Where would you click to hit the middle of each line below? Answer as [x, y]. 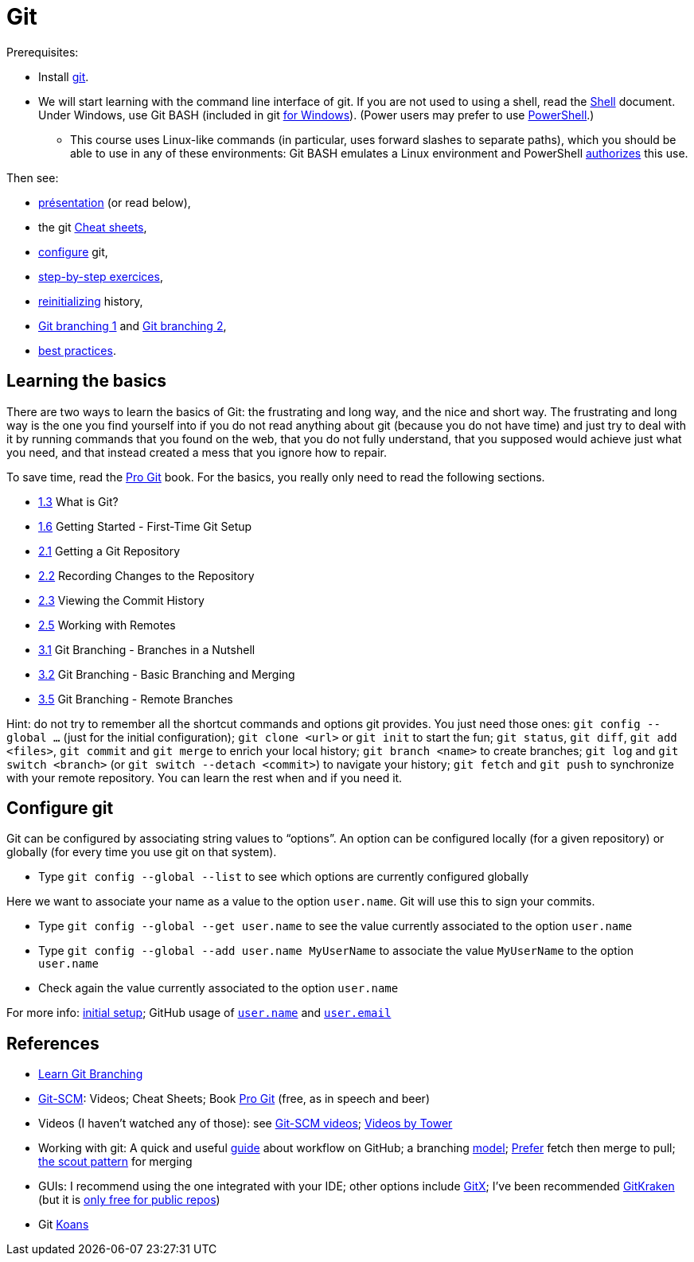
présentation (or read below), [115, 202]
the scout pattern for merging [115, 1162]
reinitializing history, [91, 301]
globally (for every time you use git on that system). [142, 852]
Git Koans [64, 1225]
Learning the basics [87, 381]
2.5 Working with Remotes [107, 625]
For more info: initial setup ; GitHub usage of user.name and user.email [199, 1013]
